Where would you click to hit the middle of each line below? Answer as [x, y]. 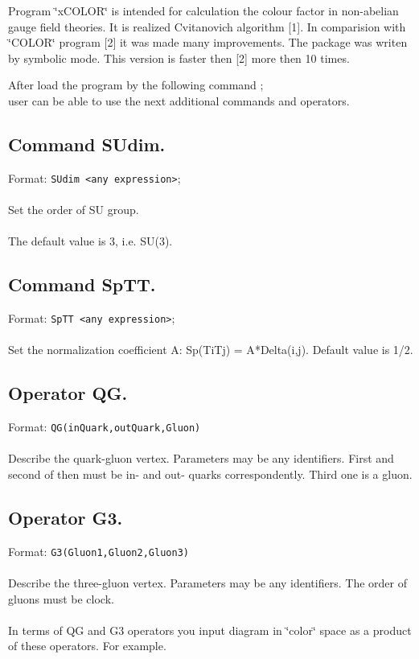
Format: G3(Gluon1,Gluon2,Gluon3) [99, 551]
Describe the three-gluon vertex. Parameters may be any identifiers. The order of [207, 582]
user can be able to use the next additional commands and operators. [179, 100]
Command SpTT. [82, 284]
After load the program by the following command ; [136, 85]
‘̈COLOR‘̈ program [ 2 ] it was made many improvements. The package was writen [208, 42]
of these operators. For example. [87, 646]
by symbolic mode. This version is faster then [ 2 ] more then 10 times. [179, 58]
